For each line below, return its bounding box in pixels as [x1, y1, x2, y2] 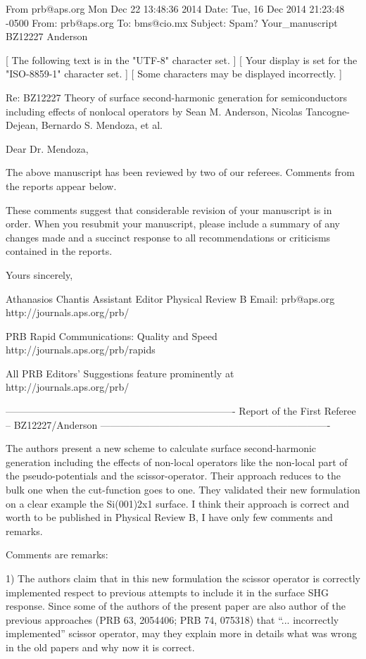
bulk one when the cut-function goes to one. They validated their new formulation [6, 482, 360, 497]
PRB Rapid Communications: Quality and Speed [6, 328, 217, 343]
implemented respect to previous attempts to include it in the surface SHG [6, 584, 329, 599]
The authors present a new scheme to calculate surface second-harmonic [6, 441, 317, 456]
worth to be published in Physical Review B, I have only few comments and [6, 510, 333, 525]
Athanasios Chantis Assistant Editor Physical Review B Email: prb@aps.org [6, 291, 335, 306]
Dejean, [6, 118, 39, 132]
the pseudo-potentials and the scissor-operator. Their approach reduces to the [6, 468, 341, 483]
